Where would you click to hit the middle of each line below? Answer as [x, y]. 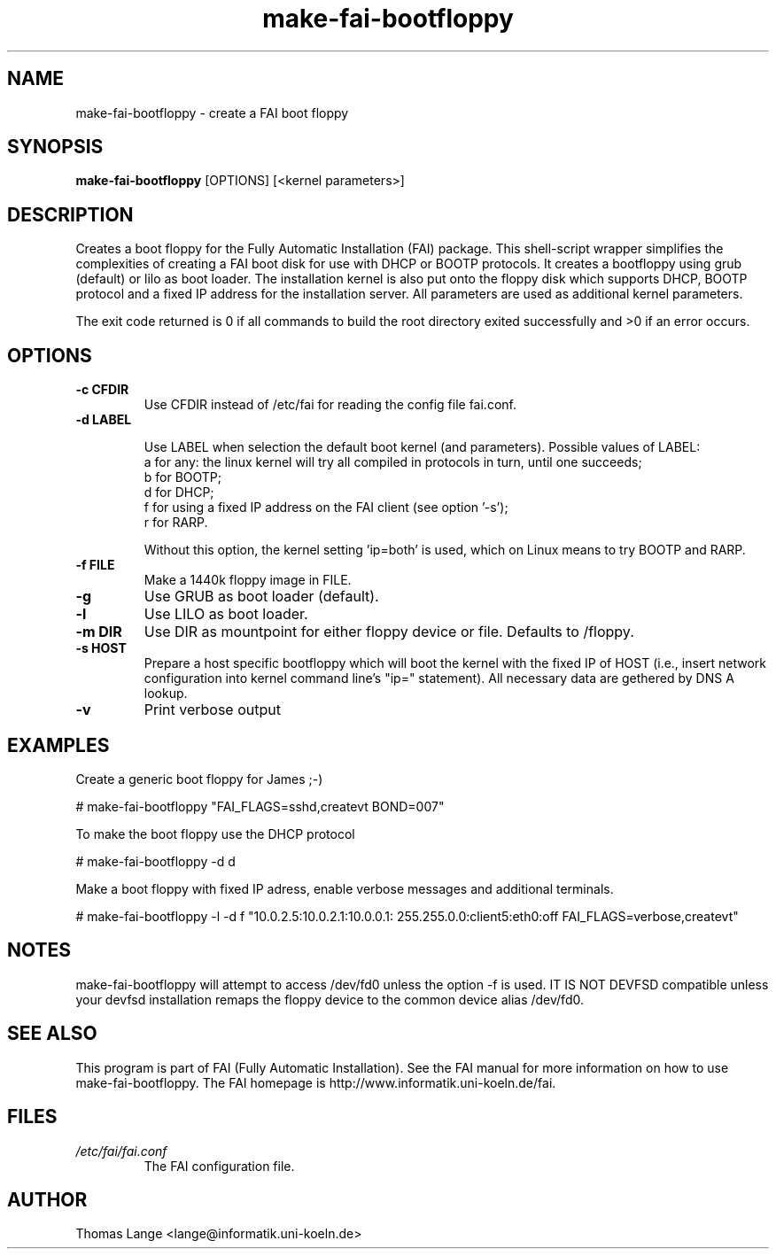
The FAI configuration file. [219, 1166]
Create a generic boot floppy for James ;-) [199, 779]
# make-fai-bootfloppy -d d [155, 861]
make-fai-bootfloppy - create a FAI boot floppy [212, 112]
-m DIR [99, 632]
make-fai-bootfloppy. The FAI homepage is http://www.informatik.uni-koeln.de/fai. [316, 1082]
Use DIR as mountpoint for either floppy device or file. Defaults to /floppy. [389, 632]
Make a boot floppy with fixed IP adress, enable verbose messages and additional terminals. [345, 888]
